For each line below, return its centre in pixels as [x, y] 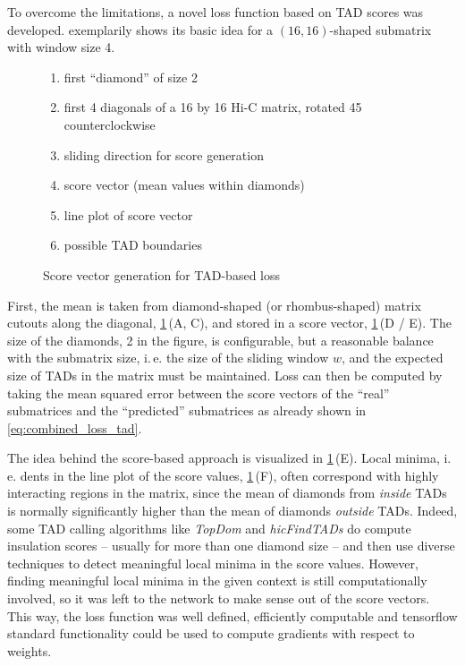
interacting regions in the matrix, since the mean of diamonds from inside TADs [227, 493]
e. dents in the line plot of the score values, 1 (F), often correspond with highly [223, 475]
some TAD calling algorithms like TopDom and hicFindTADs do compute [209, 528]
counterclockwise [110, 124]
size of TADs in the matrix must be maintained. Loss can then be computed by [225, 375]
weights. [30, 650]
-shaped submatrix [380, 29]
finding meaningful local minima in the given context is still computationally [217, 581]
